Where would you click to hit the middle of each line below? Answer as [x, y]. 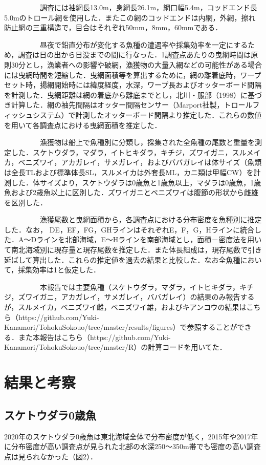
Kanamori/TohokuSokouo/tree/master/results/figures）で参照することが [121, 327]
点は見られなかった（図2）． [51, 456]
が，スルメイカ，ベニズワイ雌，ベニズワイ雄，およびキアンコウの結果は [125, 307]
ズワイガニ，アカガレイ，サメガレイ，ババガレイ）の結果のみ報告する [136, 297]
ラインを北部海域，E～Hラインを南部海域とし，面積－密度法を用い [149, 239]
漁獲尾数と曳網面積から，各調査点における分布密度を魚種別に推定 [151, 219]
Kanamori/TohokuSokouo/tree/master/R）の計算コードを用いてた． [115, 347]
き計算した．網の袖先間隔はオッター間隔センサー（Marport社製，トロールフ [132, 105]
